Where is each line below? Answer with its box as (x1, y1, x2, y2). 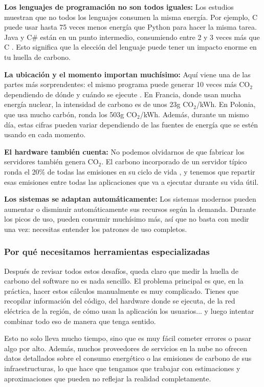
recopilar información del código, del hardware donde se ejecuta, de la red (4, 295, 235, 306)
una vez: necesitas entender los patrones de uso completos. (4, 223, 187, 234)
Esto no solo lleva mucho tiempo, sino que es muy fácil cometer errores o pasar (4, 333, 251, 343)
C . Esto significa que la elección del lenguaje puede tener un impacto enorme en (4, 41, 257, 52)
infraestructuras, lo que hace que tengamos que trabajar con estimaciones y (4, 363, 240, 374)
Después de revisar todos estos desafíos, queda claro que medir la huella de (4, 265, 238, 276)
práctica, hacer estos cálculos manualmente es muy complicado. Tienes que (4, 285, 239, 296)
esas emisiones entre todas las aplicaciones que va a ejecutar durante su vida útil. (4, 176, 259, 187)
